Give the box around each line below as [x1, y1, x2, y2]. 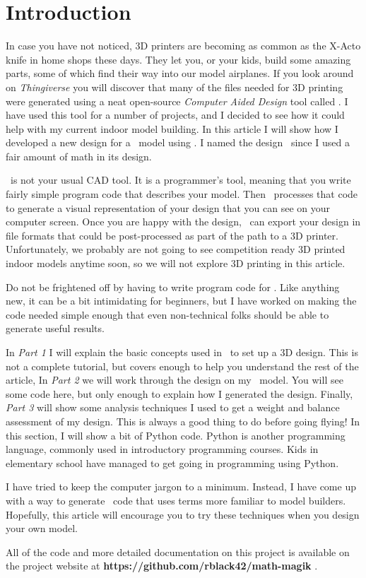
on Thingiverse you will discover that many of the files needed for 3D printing [6, 79, 343, 94]
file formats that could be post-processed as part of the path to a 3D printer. [6, 228, 338, 242]
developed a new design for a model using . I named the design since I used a [6, 135, 350, 150]
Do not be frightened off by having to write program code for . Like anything [6, 279, 340, 294]
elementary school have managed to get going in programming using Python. [6, 455, 339, 470]
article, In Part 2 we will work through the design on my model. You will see [6, 372, 343, 387]
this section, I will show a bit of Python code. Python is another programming [6, 427, 346, 442]
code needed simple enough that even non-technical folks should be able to [6, 307, 329, 322]
